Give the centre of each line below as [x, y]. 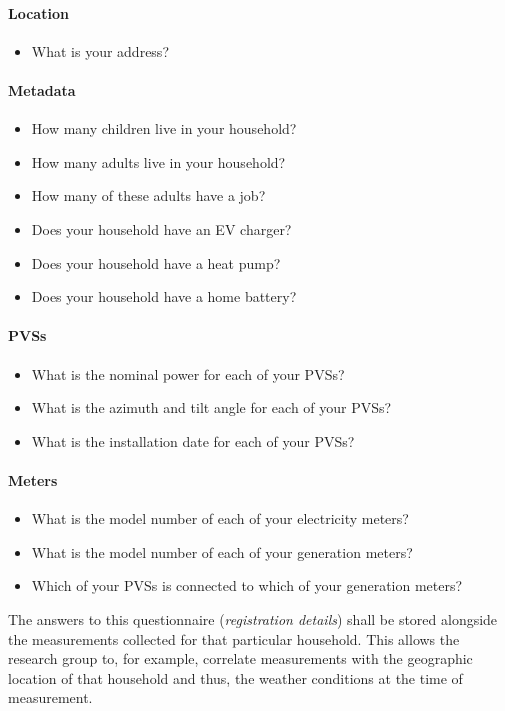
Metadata [42, 89]
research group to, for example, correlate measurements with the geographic [240, 658]
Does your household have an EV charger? [161, 228]
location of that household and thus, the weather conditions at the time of [235, 677]
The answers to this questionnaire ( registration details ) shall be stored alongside [253, 618]
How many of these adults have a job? [148, 195]
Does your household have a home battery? [164, 296]
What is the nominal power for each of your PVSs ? [188, 373]
